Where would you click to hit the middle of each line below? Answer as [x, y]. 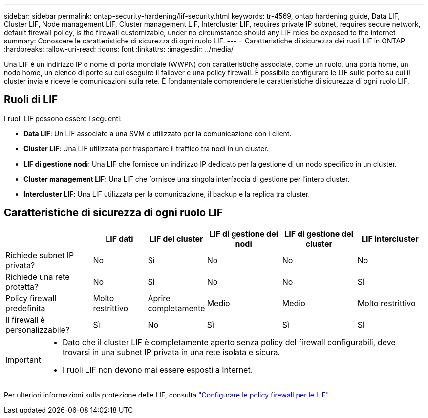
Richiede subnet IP [40, 255]
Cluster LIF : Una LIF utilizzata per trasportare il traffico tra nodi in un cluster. [146, 148]
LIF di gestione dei [244, 234]
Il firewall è [25, 320]
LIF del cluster [176, 239]
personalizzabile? [38, 329]
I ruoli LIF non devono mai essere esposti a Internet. [158, 369]
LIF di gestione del [319, 234]
